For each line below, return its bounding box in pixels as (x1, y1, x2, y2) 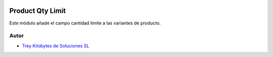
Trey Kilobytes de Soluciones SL (22, 42, 89, 48)
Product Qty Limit (9, 6, 66, 15)
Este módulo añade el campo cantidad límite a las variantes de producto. (9, 20, 161, 26)
